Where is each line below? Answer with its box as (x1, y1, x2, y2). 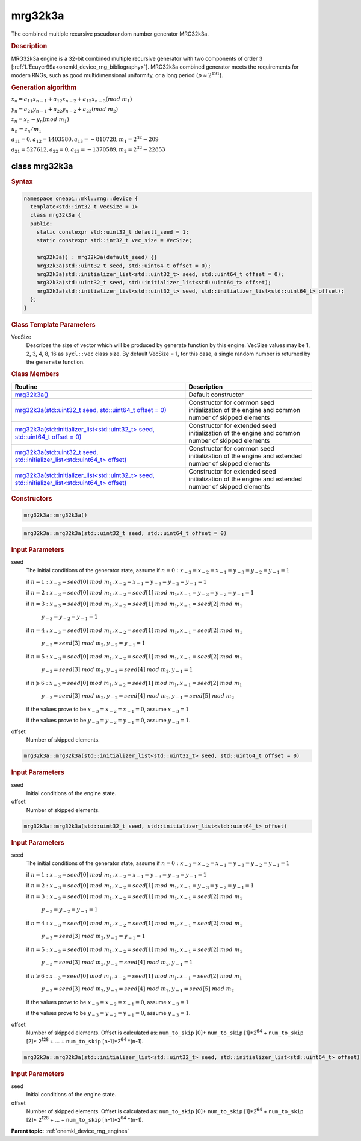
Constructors (11, 494, 52, 502)
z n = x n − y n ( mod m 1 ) (11, 116, 69, 124)
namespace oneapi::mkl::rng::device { (23, 195, 138, 202)
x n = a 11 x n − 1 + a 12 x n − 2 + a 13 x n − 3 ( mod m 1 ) (11, 96, 132, 104)
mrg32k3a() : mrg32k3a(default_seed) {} (36, 254, 158, 261)
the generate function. (26, 358, 85, 366)
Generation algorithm (11, 83, 77, 92)
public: (30, 220, 53, 227)
